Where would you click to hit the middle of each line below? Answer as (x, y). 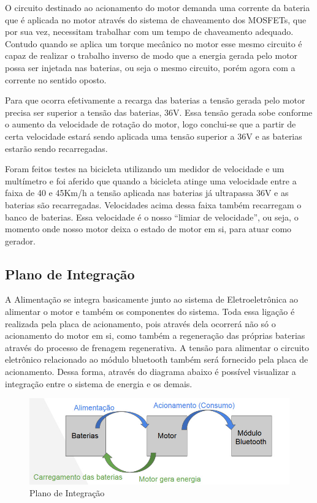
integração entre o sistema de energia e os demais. (99, 383)
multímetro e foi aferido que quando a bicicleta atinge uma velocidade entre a (151, 180)
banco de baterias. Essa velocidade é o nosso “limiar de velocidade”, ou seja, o (152, 217)
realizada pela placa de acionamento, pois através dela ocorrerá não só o (140, 323)
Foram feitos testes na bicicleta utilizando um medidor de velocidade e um (145, 169)
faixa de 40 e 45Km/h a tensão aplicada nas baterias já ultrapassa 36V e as (147, 193)
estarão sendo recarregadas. (56, 148)
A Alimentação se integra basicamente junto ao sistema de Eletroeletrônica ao (152, 299)
